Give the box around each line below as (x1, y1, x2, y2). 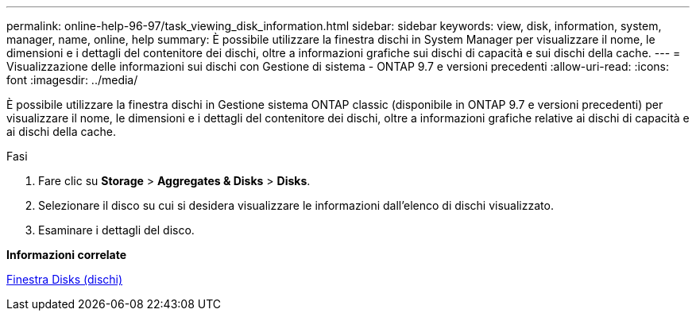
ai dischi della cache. (6, 125, 116, 138)
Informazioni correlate (6, 248, 127, 261)
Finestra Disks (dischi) (6, 273, 123, 286)
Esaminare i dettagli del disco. (38, 223, 195, 237)
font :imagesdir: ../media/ (6, 73, 138, 87)
